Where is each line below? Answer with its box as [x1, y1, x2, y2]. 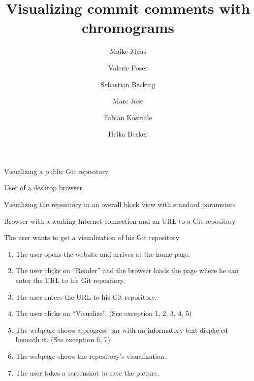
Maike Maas [110, 46, 146, 56]
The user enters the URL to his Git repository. [15, 291, 157, 302]
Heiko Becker [108, 129, 148, 139]
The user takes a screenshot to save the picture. [15, 367, 159, 378]
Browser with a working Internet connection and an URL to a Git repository [4, 215, 236, 226]
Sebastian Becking [100, 79, 156, 89]
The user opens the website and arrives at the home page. [15, 248, 190, 259]
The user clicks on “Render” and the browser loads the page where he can [15, 265, 239, 276]
